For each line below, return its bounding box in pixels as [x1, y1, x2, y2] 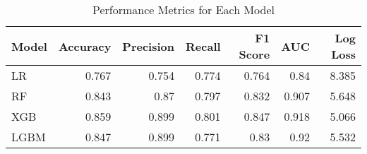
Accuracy [58, 37, 112, 54]
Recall [186, 37, 221, 54]
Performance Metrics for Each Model [92, 1, 275, 18]
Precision [122, 37, 175, 54]
